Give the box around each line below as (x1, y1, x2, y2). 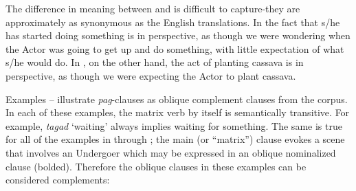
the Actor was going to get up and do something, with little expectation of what (5, 41, 344, 56)
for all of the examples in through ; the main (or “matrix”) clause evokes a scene (5, 132, 345, 146)
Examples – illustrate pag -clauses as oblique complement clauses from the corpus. (5, 91, 348, 106)
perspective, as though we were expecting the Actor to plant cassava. (5, 68, 296, 82)
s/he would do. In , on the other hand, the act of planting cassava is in (5, 55, 304, 69)
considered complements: (5, 172, 110, 187)
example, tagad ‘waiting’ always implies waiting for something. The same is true (5, 118, 342, 133)
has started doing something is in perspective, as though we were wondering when (5, 28, 351, 43)
